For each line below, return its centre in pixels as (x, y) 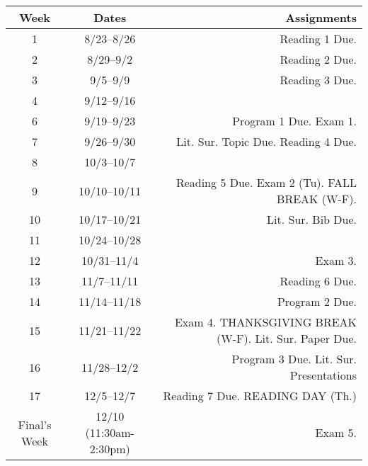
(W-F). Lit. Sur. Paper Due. (287, 338)
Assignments (321, 17)
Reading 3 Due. (318, 80)
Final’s (35, 424)
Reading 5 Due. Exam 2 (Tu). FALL (266, 182)
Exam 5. (336, 432)
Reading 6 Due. (318, 281)
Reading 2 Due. (318, 59)
